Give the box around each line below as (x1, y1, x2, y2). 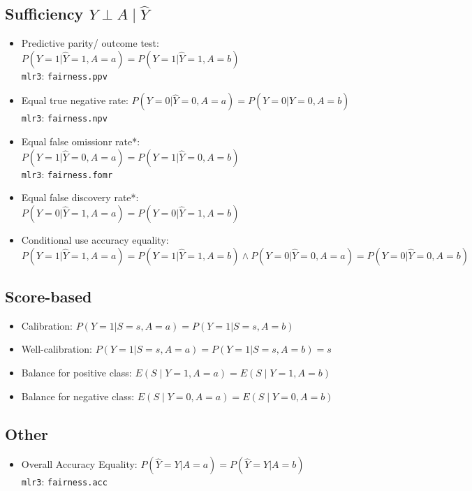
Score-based (5, 285, 92, 307)
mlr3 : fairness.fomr (21, 166, 113, 181)
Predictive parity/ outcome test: (21, 36, 159, 50)
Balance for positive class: (21, 365, 132, 379)
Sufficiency (5, 3, 84, 24)
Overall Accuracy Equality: (21, 457, 138, 471)
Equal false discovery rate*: (21, 190, 139, 205)
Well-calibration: (21, 342, 92, 356)
